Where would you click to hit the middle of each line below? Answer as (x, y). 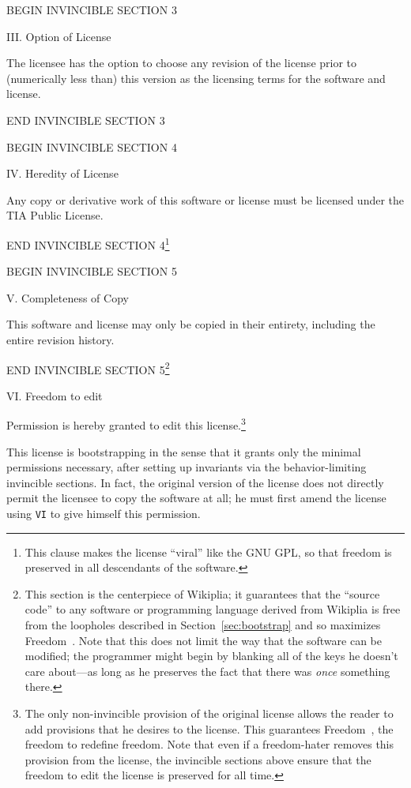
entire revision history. (60, 339)
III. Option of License (59, 36)
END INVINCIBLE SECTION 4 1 (88, 243)
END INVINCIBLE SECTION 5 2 (88, 368)
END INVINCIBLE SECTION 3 (86, 120)
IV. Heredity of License (62, 173)
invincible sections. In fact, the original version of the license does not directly (195, 482)
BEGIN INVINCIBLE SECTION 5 (92, 271)
